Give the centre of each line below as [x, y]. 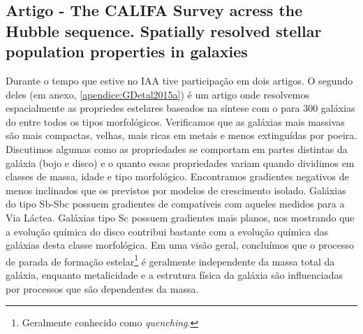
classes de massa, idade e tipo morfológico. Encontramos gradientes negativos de [177, 176]
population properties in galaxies [127, 51]
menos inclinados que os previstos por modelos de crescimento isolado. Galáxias [176, 190]
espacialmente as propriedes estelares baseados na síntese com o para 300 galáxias [180, 108]
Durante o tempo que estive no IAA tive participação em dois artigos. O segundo [179, 80]
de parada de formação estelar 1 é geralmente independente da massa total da [170, 260]
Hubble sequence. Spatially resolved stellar [164, 30]
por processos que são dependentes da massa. [102, 288]
